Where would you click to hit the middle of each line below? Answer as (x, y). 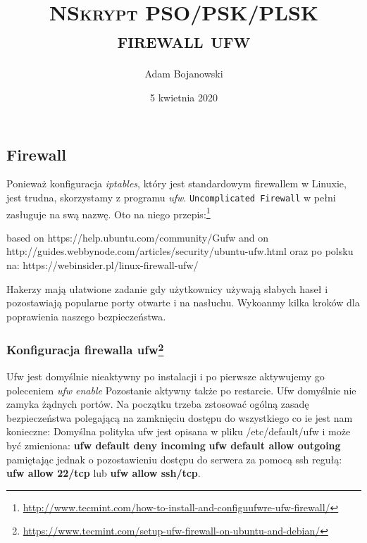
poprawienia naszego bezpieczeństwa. (86, 316)
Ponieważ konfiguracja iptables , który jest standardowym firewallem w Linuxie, (176, 183)
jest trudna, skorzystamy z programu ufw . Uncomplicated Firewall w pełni (171, 197)
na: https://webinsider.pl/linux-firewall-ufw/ (102, 265)
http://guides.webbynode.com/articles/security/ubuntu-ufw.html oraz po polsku (180, 251)
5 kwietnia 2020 (184, 97)
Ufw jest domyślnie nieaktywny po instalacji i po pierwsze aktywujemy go (166, 376)
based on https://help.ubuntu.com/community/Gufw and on (138, 237)
